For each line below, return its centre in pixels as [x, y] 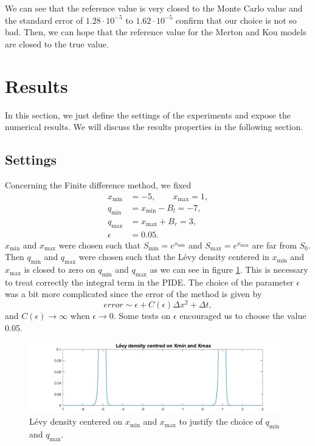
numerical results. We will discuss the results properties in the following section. [154, 127]
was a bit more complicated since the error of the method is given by [133, 294]
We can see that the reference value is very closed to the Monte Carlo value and [154, 8]
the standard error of [44, 20]
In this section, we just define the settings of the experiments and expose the [148, 115]
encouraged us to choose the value [243, 316]
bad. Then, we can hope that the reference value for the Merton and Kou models [156, 32]
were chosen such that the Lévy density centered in [174, 257]
